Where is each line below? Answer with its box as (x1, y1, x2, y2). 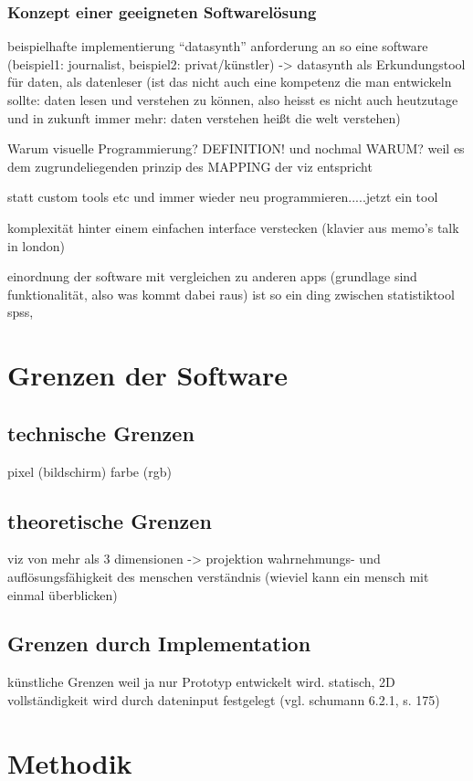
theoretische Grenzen (7, 506, 212, 534)
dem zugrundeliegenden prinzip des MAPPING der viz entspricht (7, 156, 373, 175)
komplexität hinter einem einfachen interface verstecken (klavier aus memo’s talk (7, 217, 459, 237)
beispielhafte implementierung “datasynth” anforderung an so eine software (7, 37, 428, 56)
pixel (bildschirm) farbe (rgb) (7, 461, 172, 480)
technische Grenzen (7, 418, 194, 447)
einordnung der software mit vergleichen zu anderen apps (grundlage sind (7, 267, 417, 286)
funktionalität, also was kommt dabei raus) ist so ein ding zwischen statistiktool (7, 284, 455, 303)
